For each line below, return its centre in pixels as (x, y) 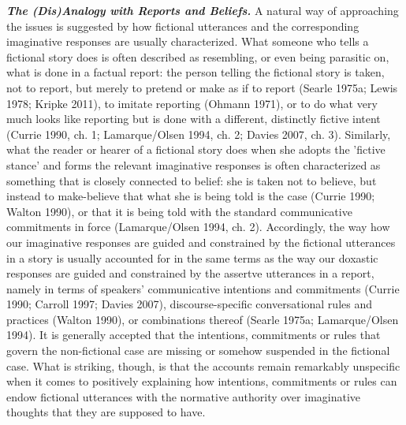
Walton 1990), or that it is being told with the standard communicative (179, 211)
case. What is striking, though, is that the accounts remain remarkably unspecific (203, 365)
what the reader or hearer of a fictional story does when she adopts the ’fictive (196, 149)
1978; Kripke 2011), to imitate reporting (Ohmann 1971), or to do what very (192, 103)
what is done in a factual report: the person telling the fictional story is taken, (196, 72)
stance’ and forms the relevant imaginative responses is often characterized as (194, 164)
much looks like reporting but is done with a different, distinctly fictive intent (194, 119)
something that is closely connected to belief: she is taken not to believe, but (192, 180)
